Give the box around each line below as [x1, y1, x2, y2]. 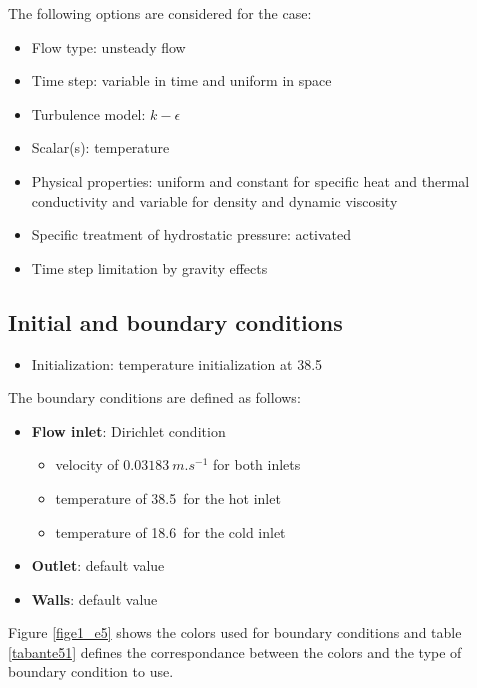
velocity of [55, 454, 119, 475]
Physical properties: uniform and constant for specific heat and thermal [31, 170, 470, 191]
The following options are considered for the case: [8, 3, 312, 23]
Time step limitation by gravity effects [31, 257, 268, 278]
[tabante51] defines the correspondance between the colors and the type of [8, 641, 462, 662]
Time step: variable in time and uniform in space [31, 70, 332, 91]
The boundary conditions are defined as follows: [8, 387, 301, 408]
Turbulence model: [31, 103, 146, 124]
